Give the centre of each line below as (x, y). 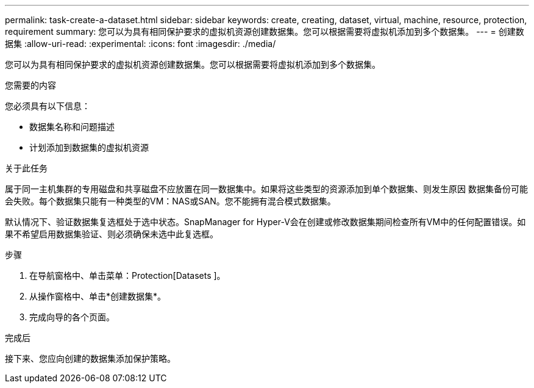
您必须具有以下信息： (48, 106)
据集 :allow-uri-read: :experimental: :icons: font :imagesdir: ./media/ (141, 44)
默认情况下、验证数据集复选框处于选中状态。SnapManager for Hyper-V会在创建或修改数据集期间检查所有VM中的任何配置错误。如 (265, 222)
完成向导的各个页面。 (72, 317)
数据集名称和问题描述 (72, 127)
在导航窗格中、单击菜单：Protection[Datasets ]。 (127, 275)
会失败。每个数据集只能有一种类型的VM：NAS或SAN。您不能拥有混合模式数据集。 (170, 201)
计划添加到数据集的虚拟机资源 (89, 147)
